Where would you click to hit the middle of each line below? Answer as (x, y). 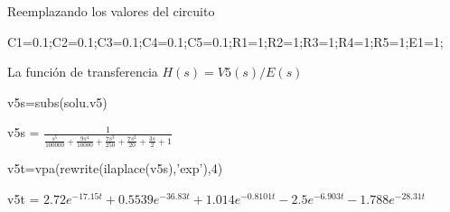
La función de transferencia (83, 72)
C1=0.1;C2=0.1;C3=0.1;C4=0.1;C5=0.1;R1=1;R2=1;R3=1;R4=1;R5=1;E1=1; (225, 41)
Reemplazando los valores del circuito (111, 11)
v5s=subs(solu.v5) (57, 101)
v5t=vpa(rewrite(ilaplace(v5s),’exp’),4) (115, 168)
